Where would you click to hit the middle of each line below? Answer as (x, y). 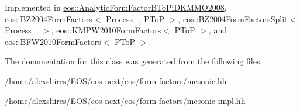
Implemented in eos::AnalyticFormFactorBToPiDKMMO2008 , (116, 7)
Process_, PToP (135, 18)
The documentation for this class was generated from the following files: (134, 61)
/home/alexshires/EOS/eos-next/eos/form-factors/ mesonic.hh (116, 80)
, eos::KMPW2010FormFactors (106, 30)
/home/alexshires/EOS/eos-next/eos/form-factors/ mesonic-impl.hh (125, 100)
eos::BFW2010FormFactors (53, 41)
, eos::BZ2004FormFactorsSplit (233, 18)
